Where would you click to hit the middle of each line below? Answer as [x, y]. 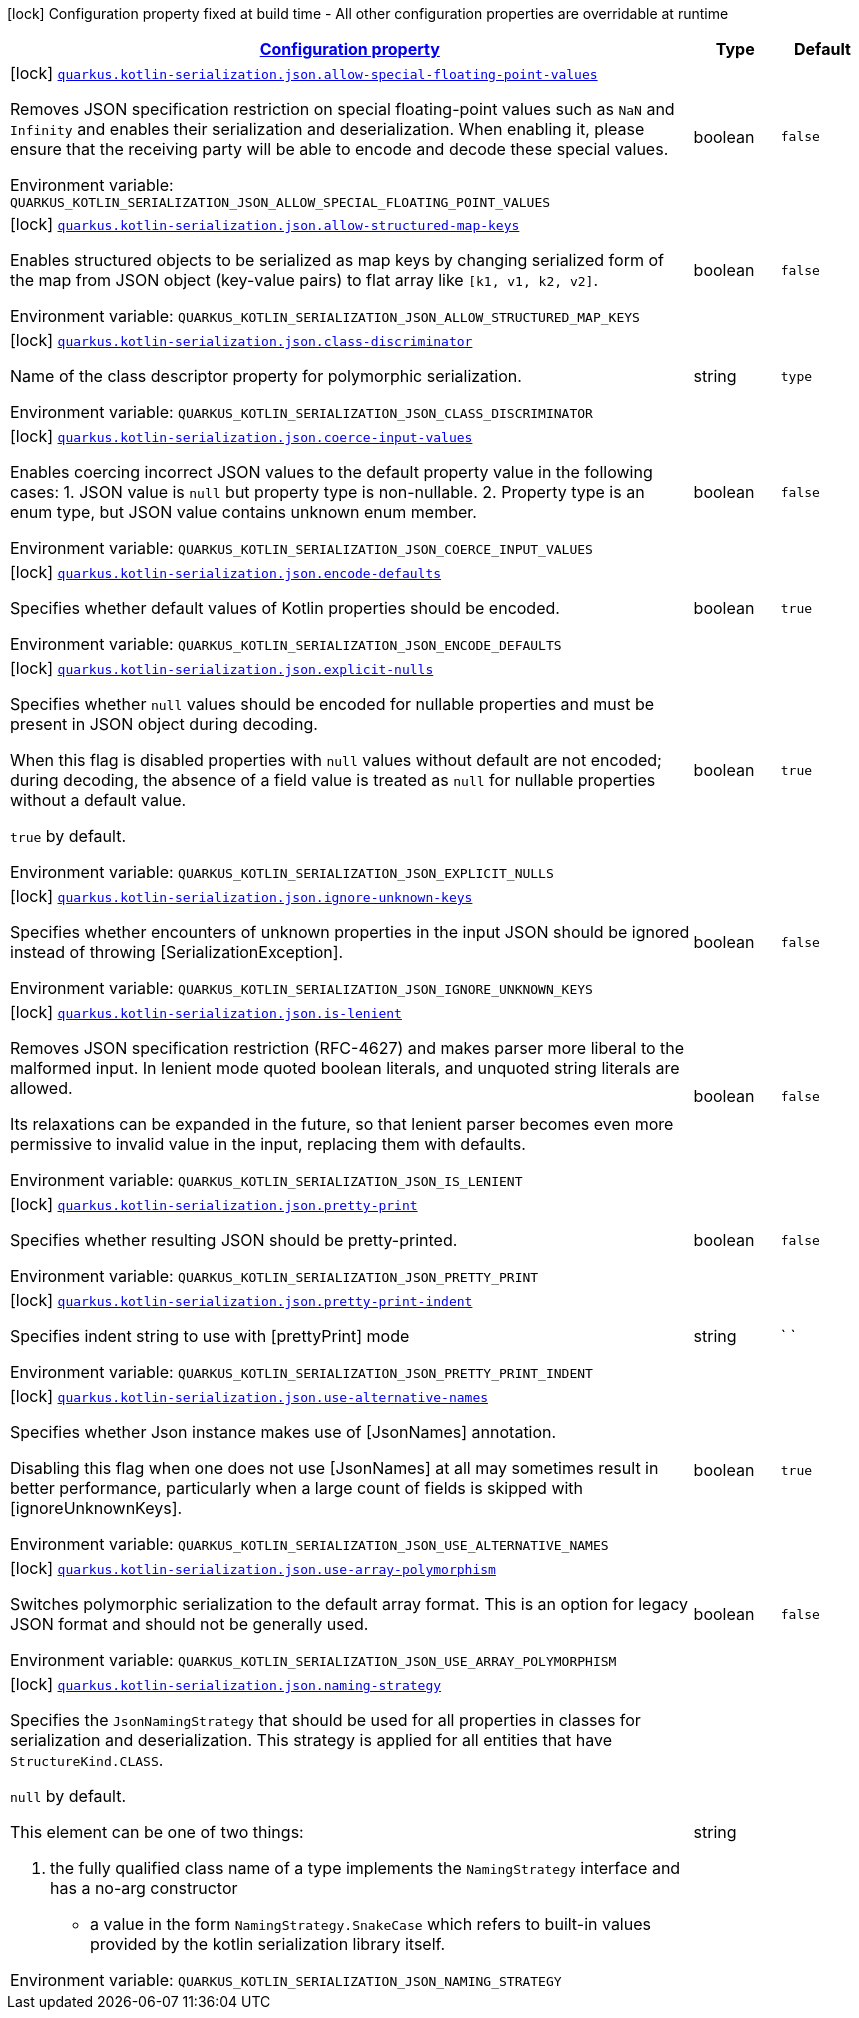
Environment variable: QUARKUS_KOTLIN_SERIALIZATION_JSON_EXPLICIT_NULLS [282, 872]
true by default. [68, 836]
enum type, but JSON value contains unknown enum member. [243, 512]
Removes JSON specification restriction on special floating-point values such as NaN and [342, 109]
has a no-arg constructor [144, 1888]
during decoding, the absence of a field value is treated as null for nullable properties [333, 780]
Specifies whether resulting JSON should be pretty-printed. [234, 1240]
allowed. [41, 1088]
